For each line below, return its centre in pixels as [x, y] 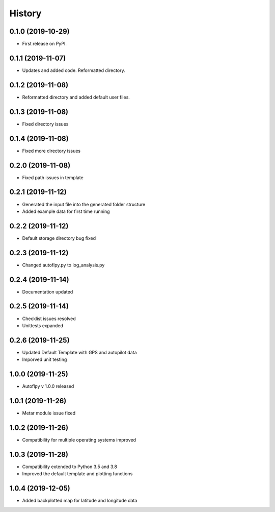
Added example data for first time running [66, 211]
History [25, 13]
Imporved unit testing [45, 359]
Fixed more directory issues [51, 151]
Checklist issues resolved [49, 319]
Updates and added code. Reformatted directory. [74, 70]
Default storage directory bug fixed [59, 238]
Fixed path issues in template [53, 177]
